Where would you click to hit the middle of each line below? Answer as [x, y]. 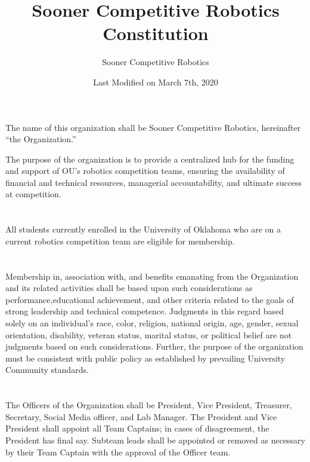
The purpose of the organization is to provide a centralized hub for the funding [150, 159]
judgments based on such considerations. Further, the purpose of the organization [154, 346]
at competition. [33, 194]
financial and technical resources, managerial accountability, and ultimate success [154, 182]
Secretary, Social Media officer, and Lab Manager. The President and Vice [141, 416]
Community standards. [47, 370]
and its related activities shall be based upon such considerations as [129, 288]
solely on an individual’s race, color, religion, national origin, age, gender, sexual [152, 323]
